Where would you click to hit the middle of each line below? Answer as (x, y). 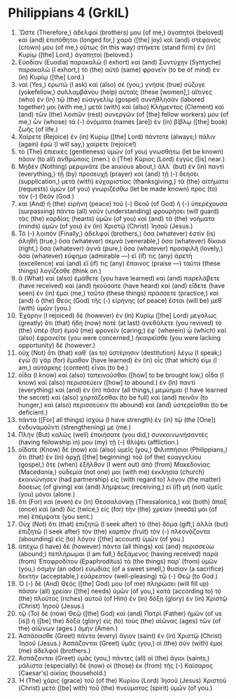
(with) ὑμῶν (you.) (45, 308)
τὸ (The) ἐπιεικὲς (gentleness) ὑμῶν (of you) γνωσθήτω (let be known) (120, 151)
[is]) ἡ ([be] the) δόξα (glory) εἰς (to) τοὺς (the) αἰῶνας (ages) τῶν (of (119, 620)
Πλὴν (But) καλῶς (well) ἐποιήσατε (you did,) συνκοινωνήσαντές (113, 434)
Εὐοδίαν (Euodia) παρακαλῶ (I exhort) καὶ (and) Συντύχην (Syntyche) (119, 62)
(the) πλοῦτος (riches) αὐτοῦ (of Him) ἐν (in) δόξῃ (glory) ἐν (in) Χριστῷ (123, 598)
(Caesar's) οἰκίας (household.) (62, 673)
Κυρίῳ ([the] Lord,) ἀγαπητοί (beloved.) (75, 55)
